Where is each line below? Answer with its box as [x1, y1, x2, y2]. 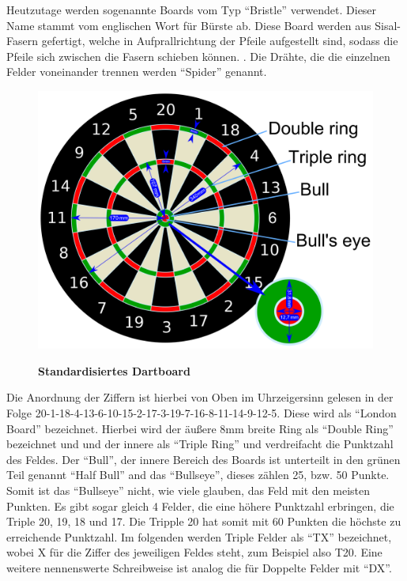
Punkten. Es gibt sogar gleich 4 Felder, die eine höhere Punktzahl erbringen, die [6, 497, 394, 514]
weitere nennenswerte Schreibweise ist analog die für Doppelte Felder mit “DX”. [6, 559, 392, 575]
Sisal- [375, 17, 401, 33]
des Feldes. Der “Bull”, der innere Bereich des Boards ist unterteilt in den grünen [6, 451, 401, 467]
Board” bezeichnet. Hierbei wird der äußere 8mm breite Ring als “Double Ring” [6, 420, 394, 436]
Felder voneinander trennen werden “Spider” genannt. [6, 63, 267, 80]
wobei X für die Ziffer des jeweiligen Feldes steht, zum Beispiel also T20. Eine [6, 544, 383, 560]
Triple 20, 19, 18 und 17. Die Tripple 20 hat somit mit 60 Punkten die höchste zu [6, 513, 401, 530]
